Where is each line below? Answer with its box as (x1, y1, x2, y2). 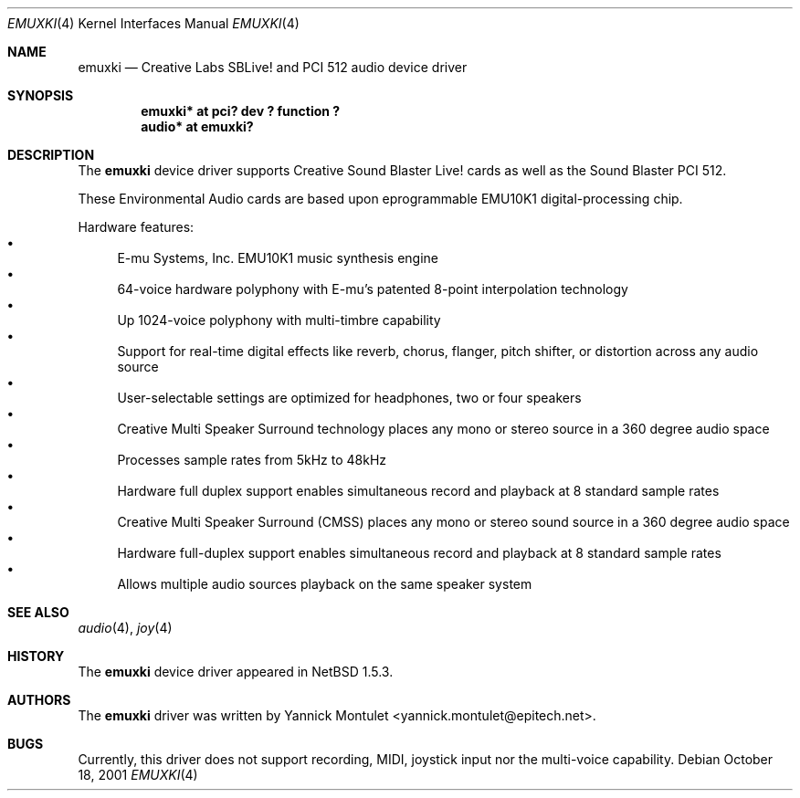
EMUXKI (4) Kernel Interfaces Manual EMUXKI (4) (7, 16, 300, 31)
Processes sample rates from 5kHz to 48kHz (117, 452, 387, 467)
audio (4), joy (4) (78, 620, 173, 635)
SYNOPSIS (7, 88, 74, 103)
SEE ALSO (7, 604, 69, 620)
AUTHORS (7, 692, 71, 708)
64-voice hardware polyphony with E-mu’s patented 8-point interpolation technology (117, 281, 628, 297)
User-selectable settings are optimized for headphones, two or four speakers (117, 390, 582, 405)
